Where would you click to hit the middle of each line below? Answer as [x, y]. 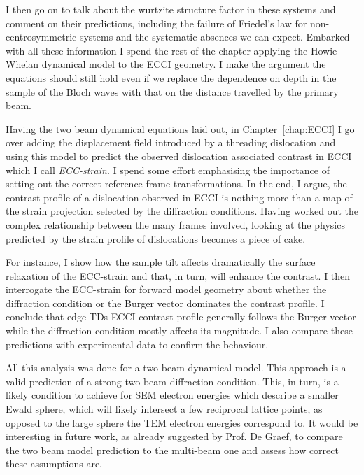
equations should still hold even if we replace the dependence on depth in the [171, 77]
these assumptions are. [54, 463]
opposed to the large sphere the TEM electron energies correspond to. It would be [182, 422]
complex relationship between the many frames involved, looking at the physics [175, 224]
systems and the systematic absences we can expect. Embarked [215, 37]
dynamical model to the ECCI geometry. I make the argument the [184, 64]
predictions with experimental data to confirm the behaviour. [137, 344]
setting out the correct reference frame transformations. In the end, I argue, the [176, 184]
